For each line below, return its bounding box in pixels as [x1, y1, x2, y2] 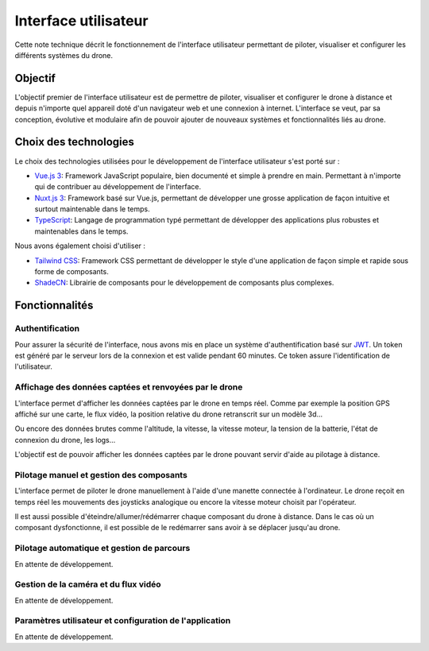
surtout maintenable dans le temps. [34, 204, 150, 214]
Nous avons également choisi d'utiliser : [14, 241, 146, 250]
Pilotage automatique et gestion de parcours [14, 543, 191, 554]
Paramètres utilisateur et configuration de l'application [14, 615, 231, 626]
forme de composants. [34, 267, 109, 277]
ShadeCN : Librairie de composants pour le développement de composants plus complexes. [34, 278, 334, 288]
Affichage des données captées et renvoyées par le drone [14, 382, 243, 393]
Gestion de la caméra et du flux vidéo [14, 579, 162, 590]
